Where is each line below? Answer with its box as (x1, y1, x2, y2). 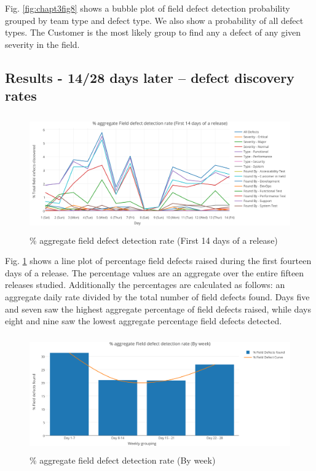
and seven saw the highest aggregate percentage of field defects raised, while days (5, 302, 311, 315)
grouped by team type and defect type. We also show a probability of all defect (5, 14, 304, 26)
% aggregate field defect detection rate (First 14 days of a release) (30, 233, 278, 246)
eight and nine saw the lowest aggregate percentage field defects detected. (5, 314, 282, 327)
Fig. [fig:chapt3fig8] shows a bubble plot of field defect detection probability (5, 2, 290, 14)
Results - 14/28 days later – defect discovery (5, 68, 294, 87)
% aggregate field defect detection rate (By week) (30, 454, 216, 467)
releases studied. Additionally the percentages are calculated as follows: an (5, 278, 285, 291)
